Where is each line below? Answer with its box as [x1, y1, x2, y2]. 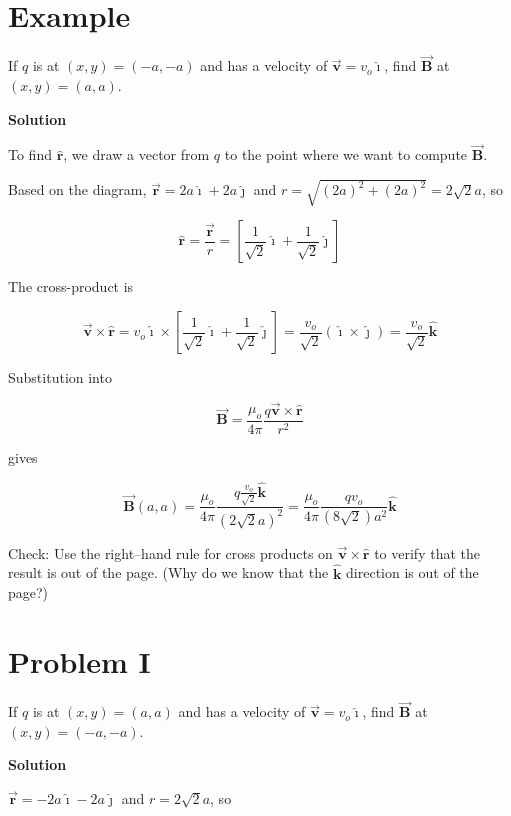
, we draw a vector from [63, 144, 210, 165]
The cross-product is [8, 276, 134, 297]
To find [8, 144, 52, 165]
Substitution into [8, 367, 112, 388]
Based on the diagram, [8, 179, 147, 200]
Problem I [8, 641, 151, 682]
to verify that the [374, 542, 480, 563]
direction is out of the [346, 562, 479, 583]
